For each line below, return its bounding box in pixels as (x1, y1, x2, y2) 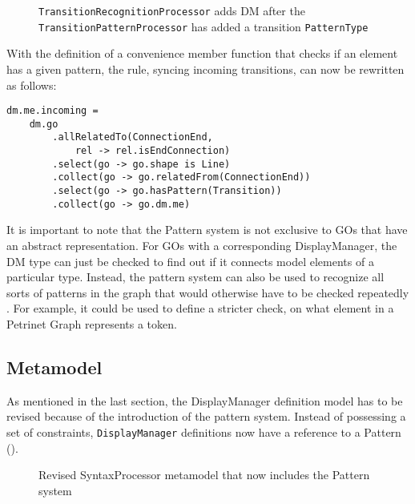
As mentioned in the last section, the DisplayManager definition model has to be (6, 392, 403, 409)
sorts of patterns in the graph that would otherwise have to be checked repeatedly (6, 284, 409, 300)
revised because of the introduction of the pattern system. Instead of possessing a (6, 408, 406, 425)
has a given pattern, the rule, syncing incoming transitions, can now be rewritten (6, 60, 405, 77)
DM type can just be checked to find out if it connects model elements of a (6, 252, 374, 269)
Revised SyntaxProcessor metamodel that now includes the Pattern (38, 466, 370, 483)
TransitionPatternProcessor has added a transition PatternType (38, 18, 369, 34)
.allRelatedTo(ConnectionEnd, (52, 131, 213, 143)
